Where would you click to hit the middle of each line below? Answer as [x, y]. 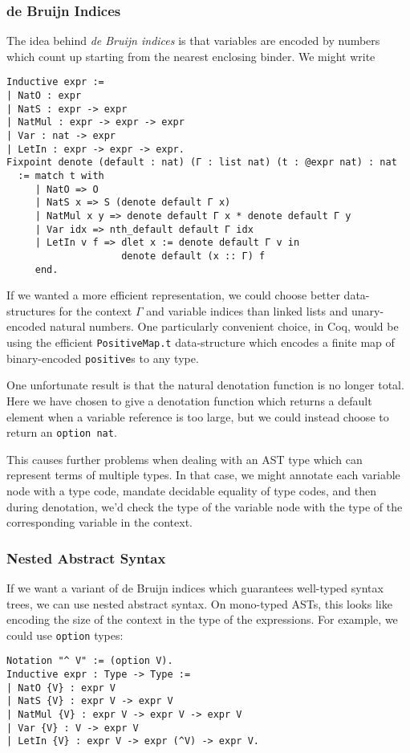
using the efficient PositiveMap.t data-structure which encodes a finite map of [201, 342]
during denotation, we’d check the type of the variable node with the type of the [205, 506]
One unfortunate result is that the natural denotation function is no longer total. [205, 385]
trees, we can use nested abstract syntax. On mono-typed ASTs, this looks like [199, 603]
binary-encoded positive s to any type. [103, 358]
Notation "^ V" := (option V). [90, 661]
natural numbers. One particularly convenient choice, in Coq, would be [224, 326]
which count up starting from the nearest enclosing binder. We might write [191, 56]
